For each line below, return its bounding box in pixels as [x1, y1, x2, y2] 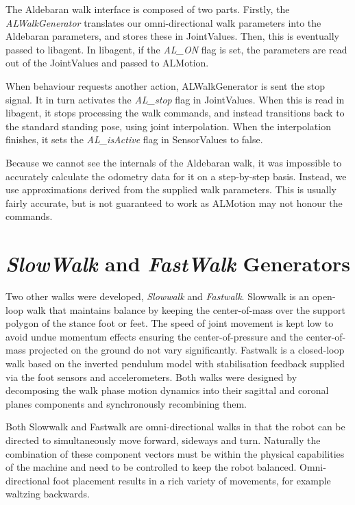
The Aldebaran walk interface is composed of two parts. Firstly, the [5, 2, 290, 16]
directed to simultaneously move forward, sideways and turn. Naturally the [5, 432, 321, 447]
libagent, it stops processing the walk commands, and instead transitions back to [5, 106, 345, 120]
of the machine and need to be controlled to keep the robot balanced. [5, 460, 297, 474]
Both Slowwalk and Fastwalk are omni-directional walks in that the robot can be [5, 419, 345, 434]
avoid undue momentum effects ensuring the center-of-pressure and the [5, 329, 304, 343]
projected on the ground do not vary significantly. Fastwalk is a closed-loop [29, 343, 345, 357]
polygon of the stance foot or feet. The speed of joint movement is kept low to [5, 316, 334, 330]
